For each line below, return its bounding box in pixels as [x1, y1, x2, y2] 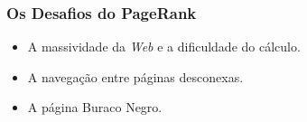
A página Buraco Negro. [27, 98, 163, 117]
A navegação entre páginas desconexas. [27, 67, 244, 86]
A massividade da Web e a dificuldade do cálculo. [27, 37, 301, 56]
